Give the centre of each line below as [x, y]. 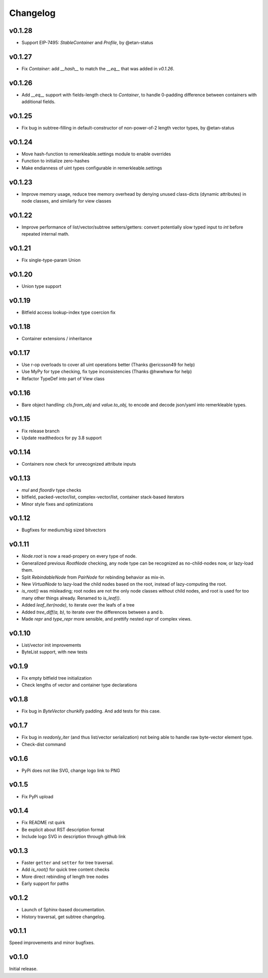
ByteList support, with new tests [55, 652]
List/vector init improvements [51, 645]
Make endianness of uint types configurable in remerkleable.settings [92, 168]
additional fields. [38, 102]
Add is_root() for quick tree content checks [66, 869]
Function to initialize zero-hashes [55, 161]
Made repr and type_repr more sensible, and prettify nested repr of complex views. [107, 619]
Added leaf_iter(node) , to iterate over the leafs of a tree [78, 605]
